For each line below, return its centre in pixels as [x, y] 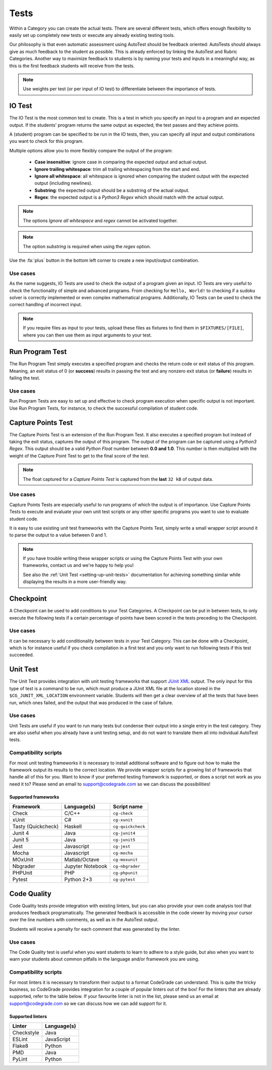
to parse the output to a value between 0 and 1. [58, 535]
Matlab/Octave [82, 860]
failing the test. [25, 378]
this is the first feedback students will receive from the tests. [72, 66]
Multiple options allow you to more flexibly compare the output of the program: [91, 150]
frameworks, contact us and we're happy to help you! [78, 566]
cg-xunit [123, 820]
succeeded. [22, 655]
